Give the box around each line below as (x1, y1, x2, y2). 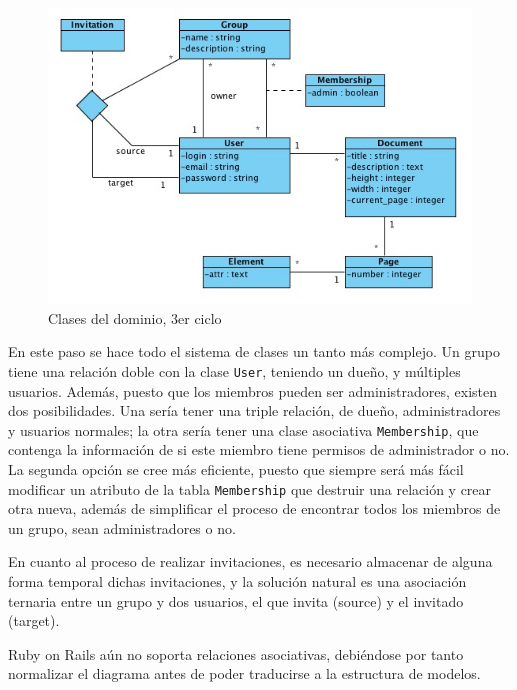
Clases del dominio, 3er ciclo (48, 307, 222, 328)
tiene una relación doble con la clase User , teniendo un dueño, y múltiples (8, 360, 461, 381)
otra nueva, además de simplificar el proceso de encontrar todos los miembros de (8, 498, 501, 519)
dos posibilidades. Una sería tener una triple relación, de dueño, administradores (8, 400, 501, 421)
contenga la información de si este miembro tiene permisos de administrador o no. (8, 439, 510, 460)
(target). (8, 610, 60, 631)
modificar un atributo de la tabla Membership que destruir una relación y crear (8, 478, 492, 499)
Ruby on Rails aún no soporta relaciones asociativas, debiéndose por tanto (8, 643, 464, 664)
